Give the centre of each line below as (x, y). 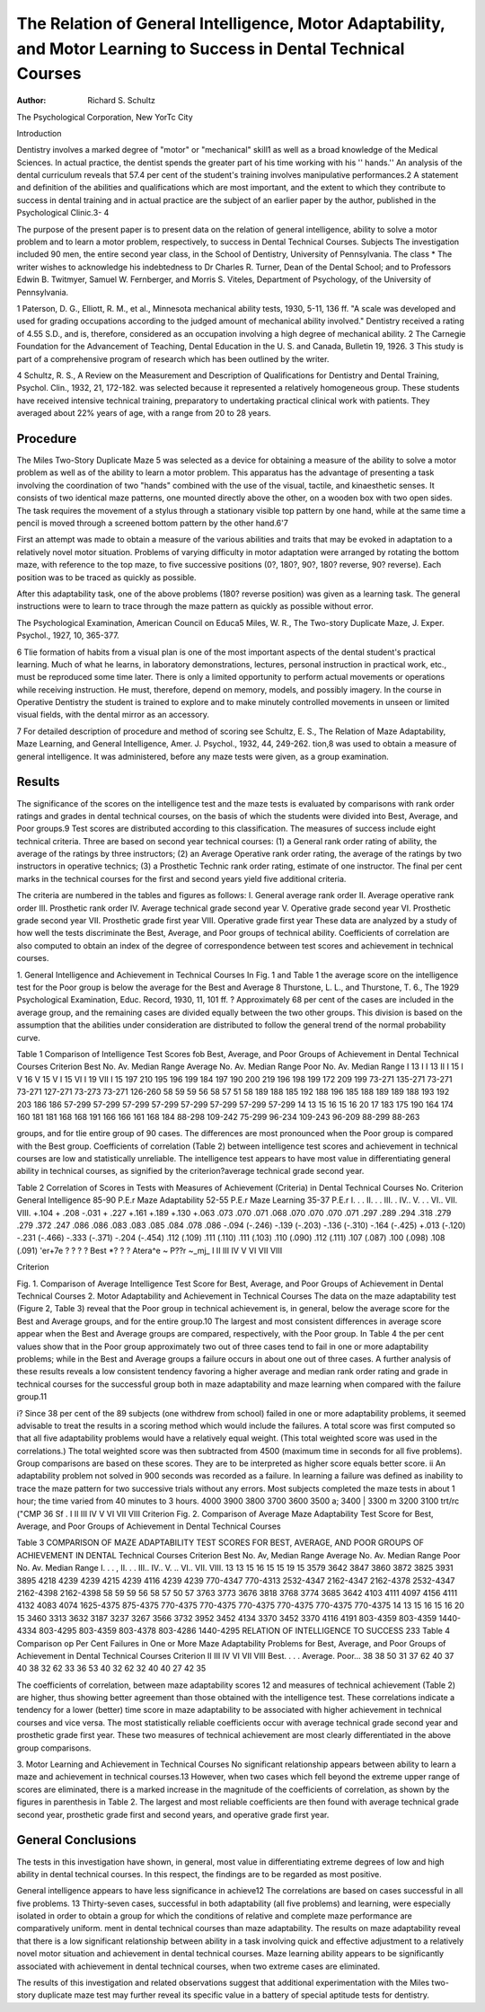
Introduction (39, 133)
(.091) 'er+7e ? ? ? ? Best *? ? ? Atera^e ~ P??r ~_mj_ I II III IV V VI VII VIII (150, 1250)
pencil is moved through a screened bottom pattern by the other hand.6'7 (153, 523)
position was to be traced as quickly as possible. (106, 577)
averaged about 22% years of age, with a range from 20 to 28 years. (144, 413)
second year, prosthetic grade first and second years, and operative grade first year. (173, 1814)
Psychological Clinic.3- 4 (63, 213)
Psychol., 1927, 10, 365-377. (68, 635)
